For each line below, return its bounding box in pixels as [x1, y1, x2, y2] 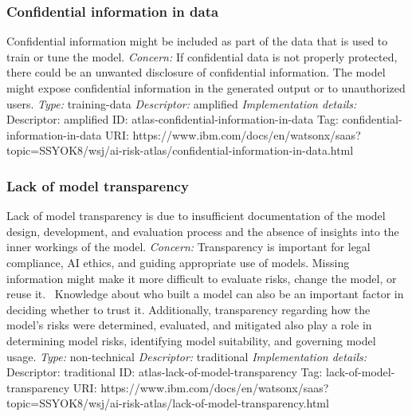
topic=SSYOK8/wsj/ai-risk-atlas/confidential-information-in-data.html [6, 142, 354, 159]
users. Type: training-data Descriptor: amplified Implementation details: [6, 95, 357, 112]
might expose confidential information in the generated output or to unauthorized [6, 80, 406, 96]
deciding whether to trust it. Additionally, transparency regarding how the [6, 301, 371, 317]
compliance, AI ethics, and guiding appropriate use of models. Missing [6, 254, 350, 270]
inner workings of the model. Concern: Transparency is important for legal [6, 238, 371, 255]
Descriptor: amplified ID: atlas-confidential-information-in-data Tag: [6, 111, 339, 128]
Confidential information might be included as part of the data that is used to [6, 33, 388, 49]
